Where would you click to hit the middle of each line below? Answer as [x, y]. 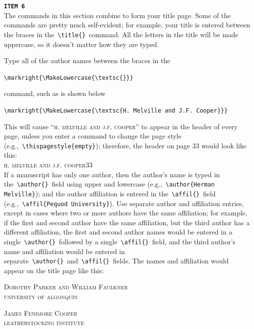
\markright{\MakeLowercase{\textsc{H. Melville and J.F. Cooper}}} [116, 110]
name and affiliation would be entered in [64, 251]
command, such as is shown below [55, 93]
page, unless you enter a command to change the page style [93, 136]
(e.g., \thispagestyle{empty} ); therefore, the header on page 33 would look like [125, 145]
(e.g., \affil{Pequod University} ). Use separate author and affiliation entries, [124, 203]
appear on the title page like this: [54, 270]
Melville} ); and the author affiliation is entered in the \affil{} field [110, 193]
